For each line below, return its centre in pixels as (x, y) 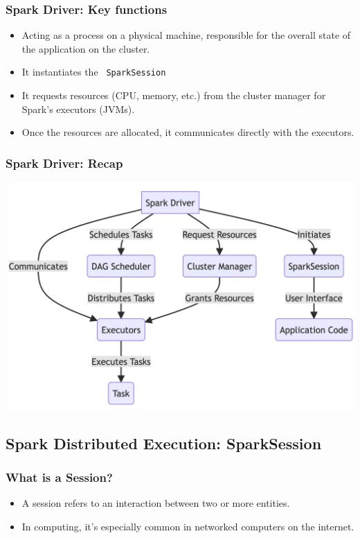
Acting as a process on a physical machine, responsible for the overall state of (186, 35)
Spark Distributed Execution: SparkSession (164, 443)
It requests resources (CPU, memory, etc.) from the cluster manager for (174, 95)
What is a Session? (59, 477)
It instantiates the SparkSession (94, 72)
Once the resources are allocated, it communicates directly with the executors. (188, 132)
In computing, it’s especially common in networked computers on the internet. (188, 527)
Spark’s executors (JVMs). (78, 109)
